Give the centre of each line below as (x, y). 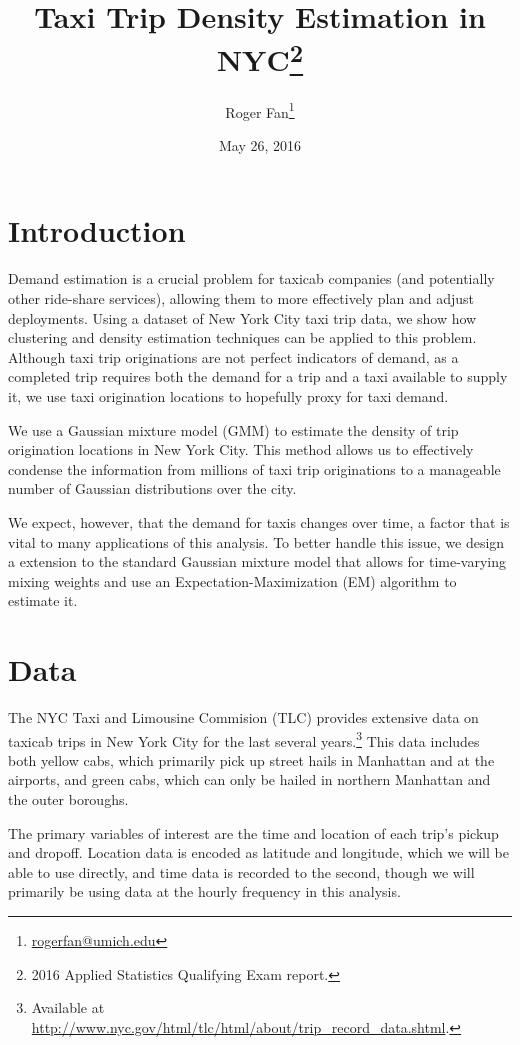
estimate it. (43, 600)
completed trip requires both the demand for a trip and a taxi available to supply (258, 376)
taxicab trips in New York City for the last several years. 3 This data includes (244, 739)
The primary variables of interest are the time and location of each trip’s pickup (253, 832)
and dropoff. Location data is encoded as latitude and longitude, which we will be (258, 852)
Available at (68, 1007)
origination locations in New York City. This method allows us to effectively (241, 449)
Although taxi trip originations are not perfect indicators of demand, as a (233, 356)
